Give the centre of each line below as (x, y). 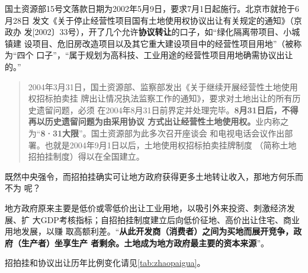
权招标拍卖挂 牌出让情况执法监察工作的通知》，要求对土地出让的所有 (160, 98)
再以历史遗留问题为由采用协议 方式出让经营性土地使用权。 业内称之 (158, 121)
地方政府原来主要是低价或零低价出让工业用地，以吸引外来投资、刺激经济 (146, 207)
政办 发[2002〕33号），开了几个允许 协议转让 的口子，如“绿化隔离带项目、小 (148, 32)
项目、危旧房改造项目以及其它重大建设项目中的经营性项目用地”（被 (163, 43)
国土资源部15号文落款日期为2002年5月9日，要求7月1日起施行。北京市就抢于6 (152, 8)
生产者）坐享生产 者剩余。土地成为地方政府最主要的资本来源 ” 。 (145, 242)
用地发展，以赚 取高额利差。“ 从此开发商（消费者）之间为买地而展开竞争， (149, 231)
